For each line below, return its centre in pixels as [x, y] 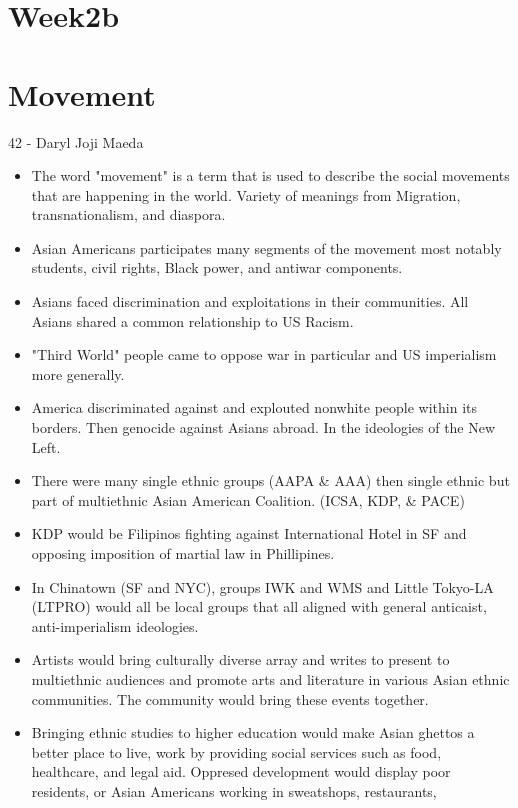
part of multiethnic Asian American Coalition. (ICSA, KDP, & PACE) [248, 499]
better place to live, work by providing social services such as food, [236, 751]
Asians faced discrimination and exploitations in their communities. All [250, 301]
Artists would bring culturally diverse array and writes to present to [240, 659]
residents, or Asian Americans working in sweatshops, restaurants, [234, 790]
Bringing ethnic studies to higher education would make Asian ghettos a [253, 732]
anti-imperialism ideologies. [115, 625]
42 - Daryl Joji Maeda [76, 141]
